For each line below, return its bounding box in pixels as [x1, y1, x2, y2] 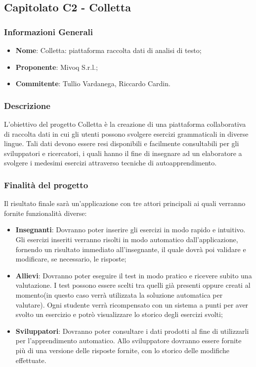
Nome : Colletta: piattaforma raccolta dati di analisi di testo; [15, 45, 202, 55]
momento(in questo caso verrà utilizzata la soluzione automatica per [15, 289, 223, 300]
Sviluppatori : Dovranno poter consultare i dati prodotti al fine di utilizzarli [15, 325, 249, 336]
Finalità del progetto [4, 178, 88, 191]
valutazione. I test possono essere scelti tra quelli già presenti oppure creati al [15, 280, 251, 290]
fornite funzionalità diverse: [4, 208, 87, 218]
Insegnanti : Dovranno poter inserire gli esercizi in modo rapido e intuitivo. [15, 224, 246, 235]
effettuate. [15, 355, 46, 365]
